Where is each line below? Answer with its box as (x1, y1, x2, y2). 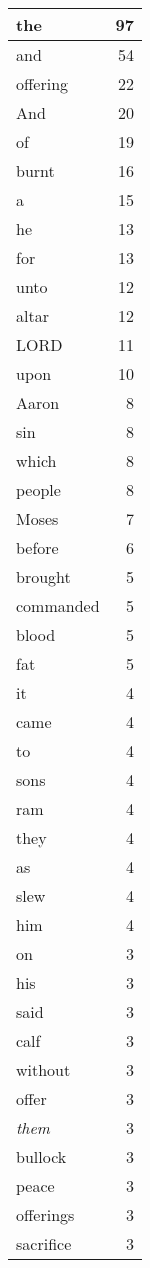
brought (16, 565, 71, 588)
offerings (16, 1203, 75, 1226)
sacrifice (16, 1232, 72, 1255)
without (16, 1058, 71, 1081)
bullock (16, 1145, 67, 1168)
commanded (16, 594, 100, 617)
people (16, 478, 61, 501)
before (16, 536, 59, 559)
